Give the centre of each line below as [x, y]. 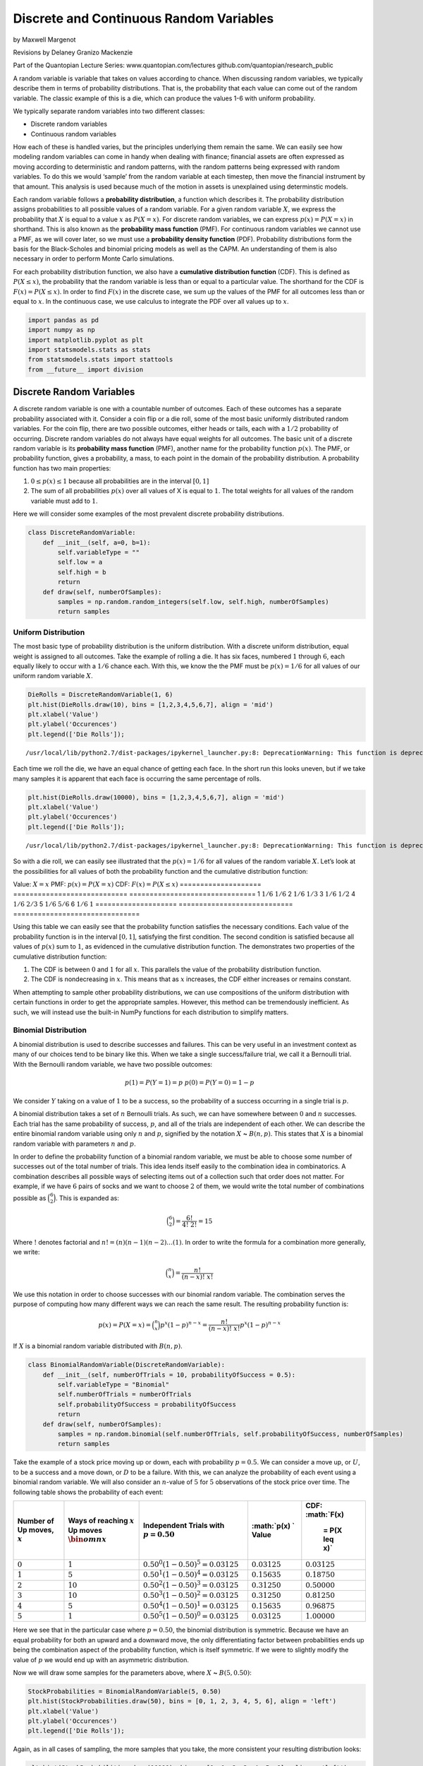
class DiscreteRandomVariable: [82, 533]
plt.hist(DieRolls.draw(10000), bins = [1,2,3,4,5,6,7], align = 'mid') [156, 797]
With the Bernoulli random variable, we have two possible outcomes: [113, 1064]
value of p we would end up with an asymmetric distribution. [101, 1659]
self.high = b [82, 572]
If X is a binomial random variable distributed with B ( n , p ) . [98, 1346]
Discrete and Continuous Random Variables [143, 18]
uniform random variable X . [53, 676]
